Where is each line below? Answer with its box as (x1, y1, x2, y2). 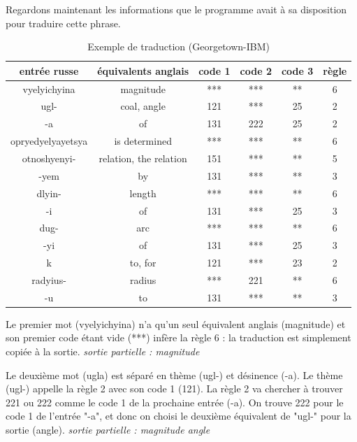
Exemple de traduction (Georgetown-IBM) (87, 39, 270, 54)
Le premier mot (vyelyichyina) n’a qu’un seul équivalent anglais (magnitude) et (6, 316, 346, 331)
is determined (114, 134, 172, 148)
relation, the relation (99, 151, 187, 165)
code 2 (240, 63, 272, 78)
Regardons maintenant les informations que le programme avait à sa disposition (6, 2, 347, 16)
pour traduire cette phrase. (6, 15, 121, 30)
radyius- (31, 272, 66, 287)
